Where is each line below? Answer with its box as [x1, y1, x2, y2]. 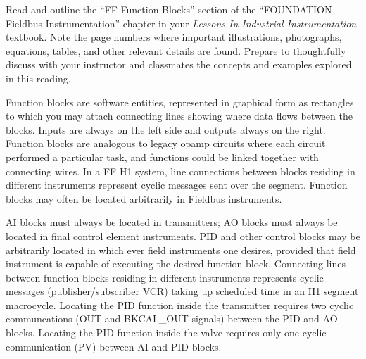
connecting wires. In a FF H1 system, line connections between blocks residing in [6, 163, 355, 178]
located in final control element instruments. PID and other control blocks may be [6, 228, 360, 243]
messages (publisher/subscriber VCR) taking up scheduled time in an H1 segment [6, 284, 359, 298]
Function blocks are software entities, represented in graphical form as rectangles [6, 94, 354, 109]
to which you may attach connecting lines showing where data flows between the [6, 108, 353, 123]
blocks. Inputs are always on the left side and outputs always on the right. [6, 122, 326, 137]
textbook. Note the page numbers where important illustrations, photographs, [6, 30, 342, 44]
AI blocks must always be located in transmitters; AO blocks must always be [6, 215, 338, 229]
